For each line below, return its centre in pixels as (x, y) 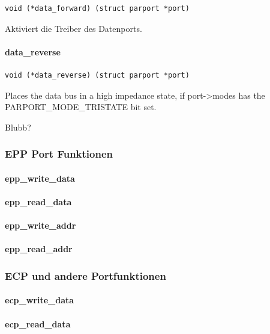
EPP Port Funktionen (59, 154)
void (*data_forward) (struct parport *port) (97, 8)
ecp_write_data (40, 300)
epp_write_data (40, 178)
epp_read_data (38, 201)
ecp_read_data (38, 323)
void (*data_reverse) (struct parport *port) (97, 75)
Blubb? (18, 127)
